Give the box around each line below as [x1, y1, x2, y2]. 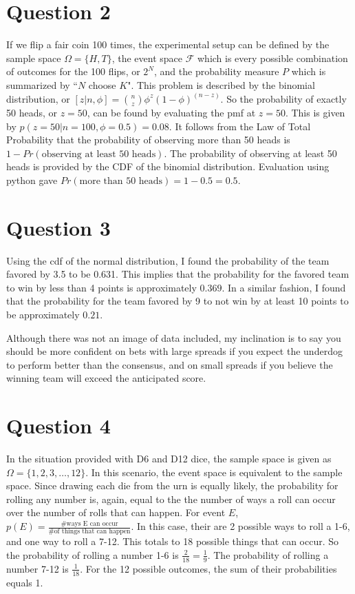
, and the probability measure [154, 64, 279, 79]
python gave [6, 172, 58, 187]
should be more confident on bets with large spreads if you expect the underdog [6, 344, 343, 358]
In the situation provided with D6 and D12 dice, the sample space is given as [6, 451, 332, 466]
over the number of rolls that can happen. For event [6, 505, 226, 520]
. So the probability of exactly [220, 91, 347, 105]
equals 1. [6, 575, 43, 589]
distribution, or [6, 91, 70, 105]
